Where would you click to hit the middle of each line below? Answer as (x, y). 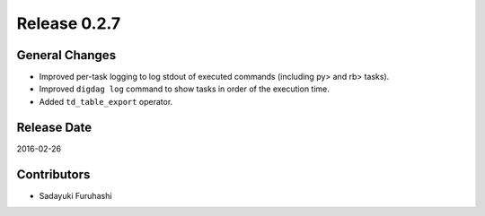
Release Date (54, 127)
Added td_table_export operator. (106, 101)
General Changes (66, 55)
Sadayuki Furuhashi (75, 195)
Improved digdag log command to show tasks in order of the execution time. (184, 89)
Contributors (53, 174)
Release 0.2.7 (69, 23)
